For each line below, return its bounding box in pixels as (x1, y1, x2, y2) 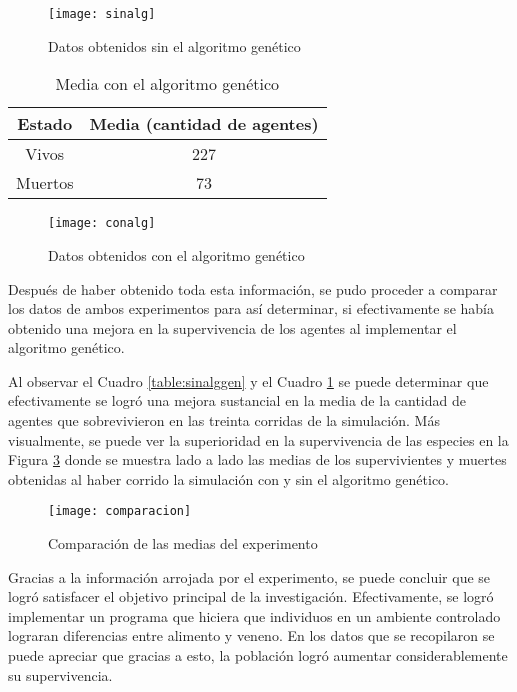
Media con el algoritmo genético (55, 72, 280, 96)
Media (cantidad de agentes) (89, 112, 319, 136)
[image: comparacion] (48, 504, 192, 519)
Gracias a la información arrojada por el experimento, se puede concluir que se (8, 566, 491, 587)
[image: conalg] (48, 216, 156, 231)
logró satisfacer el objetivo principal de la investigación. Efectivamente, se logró (8, 586, 494, 607)
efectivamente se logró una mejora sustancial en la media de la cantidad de (8, 390, 466, 411)
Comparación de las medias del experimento (48, 533, 318, 554)
